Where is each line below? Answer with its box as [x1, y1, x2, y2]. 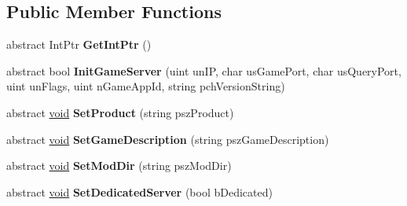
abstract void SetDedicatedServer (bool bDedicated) [6, 183, 273, 200]
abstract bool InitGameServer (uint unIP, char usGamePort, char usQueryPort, [6, 62, 401, 79]
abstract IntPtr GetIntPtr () [6, 36, 152, 53]
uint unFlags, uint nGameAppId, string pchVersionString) [6, 78, 285, 94]
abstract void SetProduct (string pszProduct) [6, 104, 234, 120]
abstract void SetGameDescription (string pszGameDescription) [6, 131, 329, 147]
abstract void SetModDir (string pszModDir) [6, 157, 232, 174]
